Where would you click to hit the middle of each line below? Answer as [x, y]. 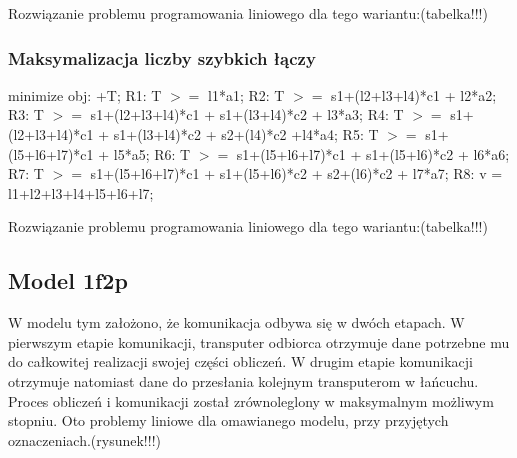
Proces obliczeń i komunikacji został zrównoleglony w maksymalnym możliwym [251, 400]
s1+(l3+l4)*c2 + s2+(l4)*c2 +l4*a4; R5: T [246, 134]
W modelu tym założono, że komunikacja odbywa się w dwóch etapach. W [236, 322]
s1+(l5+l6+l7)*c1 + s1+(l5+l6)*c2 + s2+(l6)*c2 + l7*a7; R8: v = [296, 173]
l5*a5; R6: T [152, 153]
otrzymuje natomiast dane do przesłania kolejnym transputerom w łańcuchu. [243, 380]
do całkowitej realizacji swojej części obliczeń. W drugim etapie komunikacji [240, 361]
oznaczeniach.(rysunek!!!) [84, 439]
